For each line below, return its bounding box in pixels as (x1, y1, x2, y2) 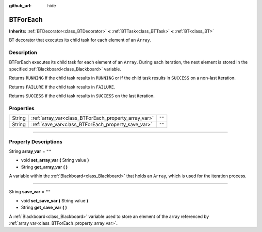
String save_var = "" (9, 189, 51, 195)
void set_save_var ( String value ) (21, 198, 88, 203)
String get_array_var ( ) (21, 164, 68, 170)
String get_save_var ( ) (21, 204, 67, 211)
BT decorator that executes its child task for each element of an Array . (9, 37, 151, 43)
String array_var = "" (9, 148, 52, 154)
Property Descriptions (9, 138, 63, 145)
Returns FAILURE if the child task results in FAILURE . (9, 84, 115, 90)
